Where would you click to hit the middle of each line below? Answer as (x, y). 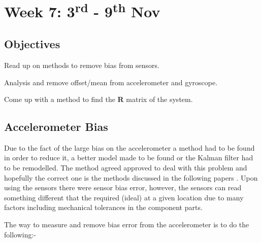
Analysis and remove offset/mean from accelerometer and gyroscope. (111, 82)
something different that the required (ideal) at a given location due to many (124, 197)
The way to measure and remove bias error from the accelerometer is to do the (127, 224)
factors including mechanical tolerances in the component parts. (103, 207)
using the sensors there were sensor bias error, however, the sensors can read (123, 187)
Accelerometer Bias (56, 127)
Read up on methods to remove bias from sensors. (82, 65)
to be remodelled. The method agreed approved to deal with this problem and (126, 168)
